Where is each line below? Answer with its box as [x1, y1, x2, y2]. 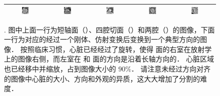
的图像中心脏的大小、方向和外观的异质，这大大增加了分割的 [4, 73, 200, 83]
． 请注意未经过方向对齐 [131, 63, 211, 73]
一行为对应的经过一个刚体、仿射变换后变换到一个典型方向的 [4, 34, 200, 44]
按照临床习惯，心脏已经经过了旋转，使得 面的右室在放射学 [20, 43, 212, 54]
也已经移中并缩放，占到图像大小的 [4, 63, 116, 73]
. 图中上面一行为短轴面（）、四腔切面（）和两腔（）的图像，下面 [4, 24, 215, 34]
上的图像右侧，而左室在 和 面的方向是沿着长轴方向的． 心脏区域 [4, 53, 214, 64]
